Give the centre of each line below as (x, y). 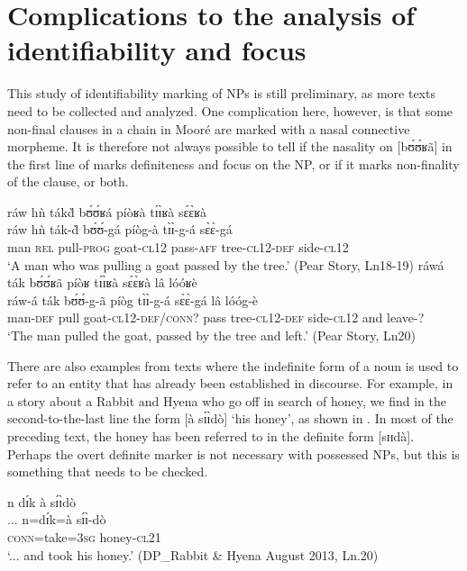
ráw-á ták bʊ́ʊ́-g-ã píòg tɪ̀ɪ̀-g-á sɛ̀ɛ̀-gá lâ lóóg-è (133, 299)
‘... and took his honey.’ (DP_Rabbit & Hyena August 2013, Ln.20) (193, 554)
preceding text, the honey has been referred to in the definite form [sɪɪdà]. (211, 436)
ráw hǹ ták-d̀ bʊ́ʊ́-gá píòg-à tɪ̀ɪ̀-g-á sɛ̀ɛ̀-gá (120, 229)
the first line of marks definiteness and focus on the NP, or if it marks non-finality (233, 163)
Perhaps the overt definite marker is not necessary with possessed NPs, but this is (233, 453)
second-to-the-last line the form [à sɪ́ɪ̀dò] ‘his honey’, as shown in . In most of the (230, 418)
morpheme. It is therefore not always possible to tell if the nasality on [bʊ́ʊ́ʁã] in (230, 146)
